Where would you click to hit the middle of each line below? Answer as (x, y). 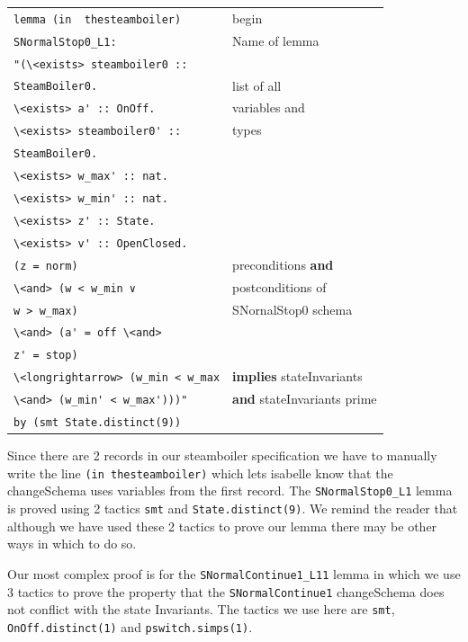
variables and (269, 107)
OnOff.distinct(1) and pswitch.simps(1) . (130, 626)
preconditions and (283, 264)
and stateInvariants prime (305, 399)
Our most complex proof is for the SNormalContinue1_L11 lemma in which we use (234, 573)
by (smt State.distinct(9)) (98, 423)
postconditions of (279, 286)
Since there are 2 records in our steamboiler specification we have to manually (222, 455)
